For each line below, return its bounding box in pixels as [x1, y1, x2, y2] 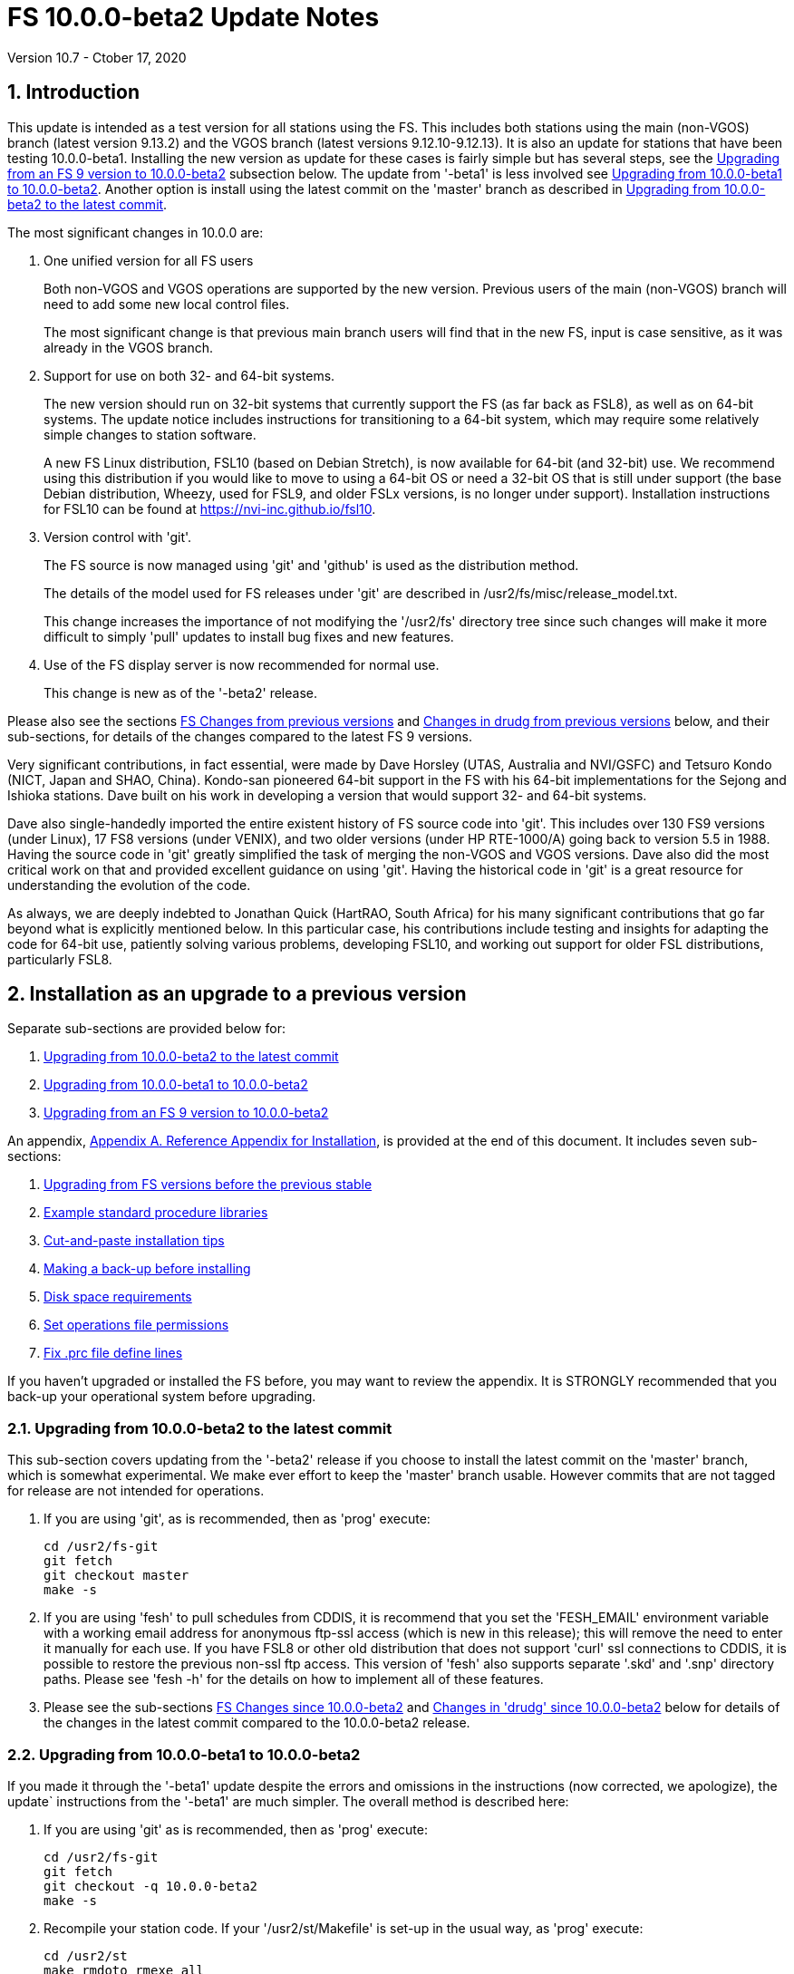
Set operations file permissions [44, 1317, 229, 1333]
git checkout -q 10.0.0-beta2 [44, 1878, 258, 1893]
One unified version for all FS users [44, 252, 254, 268]
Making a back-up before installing [44, 1261, 251, 1277]
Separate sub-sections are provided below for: [7, 1021, 286, 1037]
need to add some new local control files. [44, 295, 290, 312]
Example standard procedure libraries [44, 1205, 268, 1221]
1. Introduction [7, 81, 140, 104]
